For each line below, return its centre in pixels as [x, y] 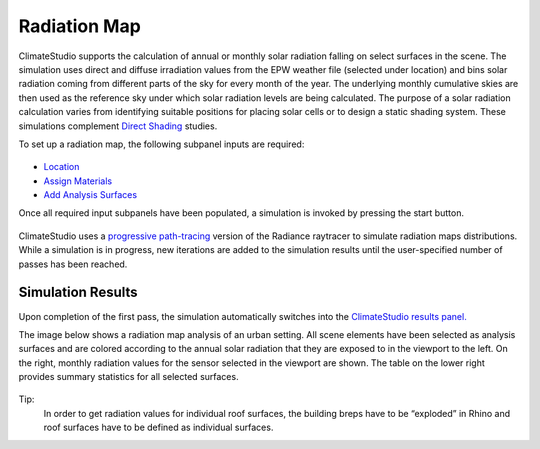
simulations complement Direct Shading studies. [118, 126]
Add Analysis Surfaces [90, 195]
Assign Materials [78, 181]
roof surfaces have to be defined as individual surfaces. [158, 427]
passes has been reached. [73, 264]
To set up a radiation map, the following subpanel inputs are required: [161, 144]
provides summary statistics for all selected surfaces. [128, 377]
